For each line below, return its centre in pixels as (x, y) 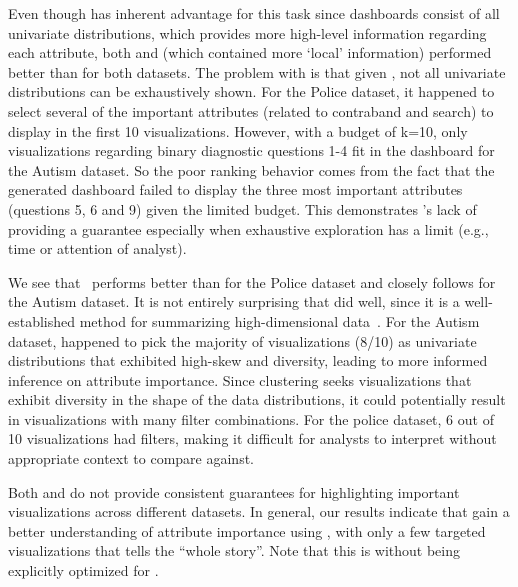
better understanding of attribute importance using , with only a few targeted (247, 530)
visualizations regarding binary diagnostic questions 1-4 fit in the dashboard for (251, 150)
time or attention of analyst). (97, 248)
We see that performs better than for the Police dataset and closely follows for (252, 281)
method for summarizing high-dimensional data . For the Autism (279, 320)
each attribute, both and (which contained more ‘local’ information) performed (250, 52)
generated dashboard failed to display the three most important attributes (235, 189)
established (42, 320)
